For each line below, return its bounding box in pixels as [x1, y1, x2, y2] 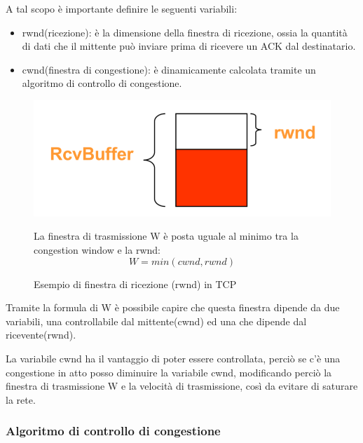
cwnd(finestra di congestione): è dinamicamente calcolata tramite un [22, 62, 316, 76]
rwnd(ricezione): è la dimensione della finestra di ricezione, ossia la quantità [22, 25, 348, 39]
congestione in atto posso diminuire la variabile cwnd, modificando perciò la [6, 364, 332, 379]
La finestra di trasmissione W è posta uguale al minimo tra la [34, 229, 299, 243]
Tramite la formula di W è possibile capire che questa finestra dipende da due [6, 300, 340, 315]
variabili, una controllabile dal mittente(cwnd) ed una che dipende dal [6, 313, 307, 328]
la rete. [6, 392, 36, 407]
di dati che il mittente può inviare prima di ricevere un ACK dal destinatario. [22, 39, 356, 53]
